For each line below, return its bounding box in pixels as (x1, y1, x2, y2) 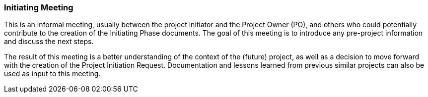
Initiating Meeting (4, 2, 73, 12)
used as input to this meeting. (4, 69, 101, 78)
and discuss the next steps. (4, 37, 94, 46)
